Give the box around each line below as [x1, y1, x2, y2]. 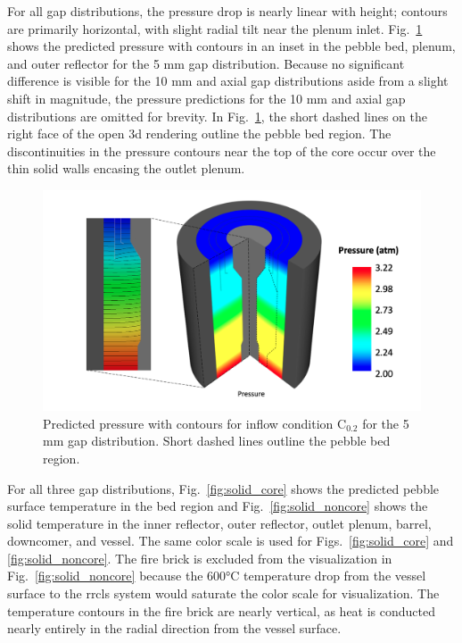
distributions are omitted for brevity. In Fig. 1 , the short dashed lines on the [7, 106, 428, 125]
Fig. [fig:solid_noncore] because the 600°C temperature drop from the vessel [7, 566, 426, 585]
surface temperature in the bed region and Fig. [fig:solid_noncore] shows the [7, 497, 428, 515]
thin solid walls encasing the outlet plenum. [7, 159, 245, 178]
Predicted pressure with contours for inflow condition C [43, 413, 347, 432]
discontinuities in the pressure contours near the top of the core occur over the [7, 141, 436, 160]
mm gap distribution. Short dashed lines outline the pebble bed [43, 431, 391, 450]
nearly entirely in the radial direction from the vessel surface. [7, 619, 342, 638]
